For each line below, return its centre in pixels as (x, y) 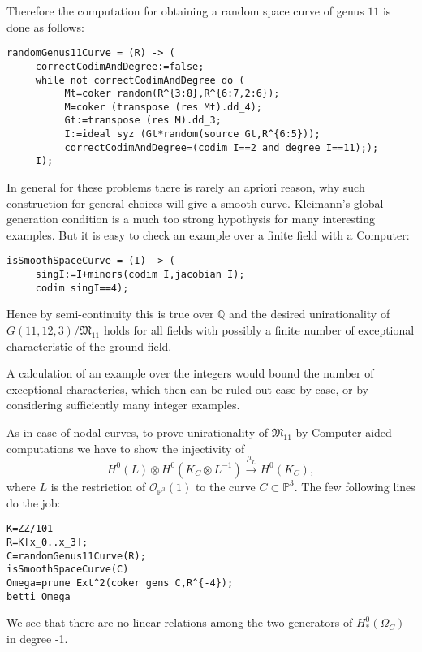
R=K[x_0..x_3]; (47, 542)
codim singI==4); (82, 288)
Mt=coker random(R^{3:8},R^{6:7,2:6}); (172, 94)
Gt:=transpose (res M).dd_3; (143, 121)
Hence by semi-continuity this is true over (110, 314)
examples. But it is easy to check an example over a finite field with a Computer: (208, 234)
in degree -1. (37, 638)
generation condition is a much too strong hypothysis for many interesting (191, 219)
